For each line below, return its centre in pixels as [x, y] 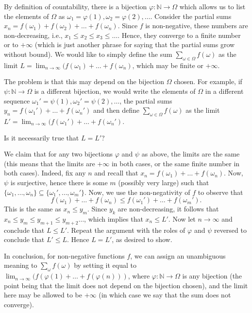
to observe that [220, 192]
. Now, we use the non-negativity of [137, 192]
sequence [17, 100]
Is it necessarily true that [42, 137]
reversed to [230, 230]
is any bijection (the [212, 276]
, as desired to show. [142, 239]
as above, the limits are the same [191, 154]
